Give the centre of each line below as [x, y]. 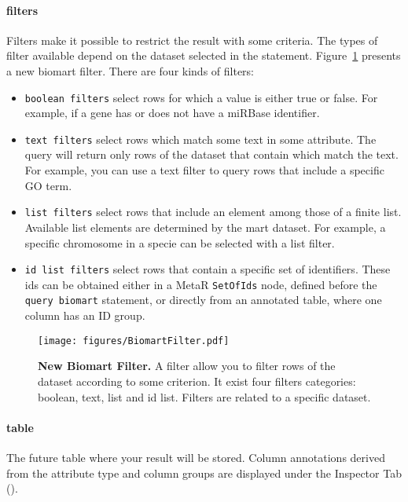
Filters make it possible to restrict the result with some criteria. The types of [192, 40]
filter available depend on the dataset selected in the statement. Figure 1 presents [204, 55]
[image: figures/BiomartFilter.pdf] [134, 341]
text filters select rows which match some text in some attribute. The [200, 139]
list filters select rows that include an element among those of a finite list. [213, 212]
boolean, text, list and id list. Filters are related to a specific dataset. [204, 396]
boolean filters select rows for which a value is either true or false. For [201, 97]
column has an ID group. [85, 315]
